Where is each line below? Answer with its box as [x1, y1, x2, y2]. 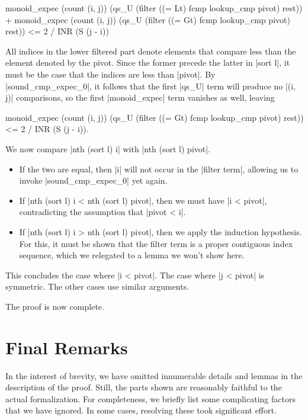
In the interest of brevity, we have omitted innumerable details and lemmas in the [5, 369, 303, 381]
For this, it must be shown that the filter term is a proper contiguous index [19, 237, 293, 249]
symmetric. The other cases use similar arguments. [5, 280, 190, 293]
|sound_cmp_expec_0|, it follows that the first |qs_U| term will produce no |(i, [5, 79, 296, 92]
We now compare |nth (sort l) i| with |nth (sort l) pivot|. [5, 142, 211, 155]
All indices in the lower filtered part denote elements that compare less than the [5, 44, 296, 57]
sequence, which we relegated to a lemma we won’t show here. [19, 249, 245, 261]
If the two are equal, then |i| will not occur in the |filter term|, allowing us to [19, 162, 299, 175]
